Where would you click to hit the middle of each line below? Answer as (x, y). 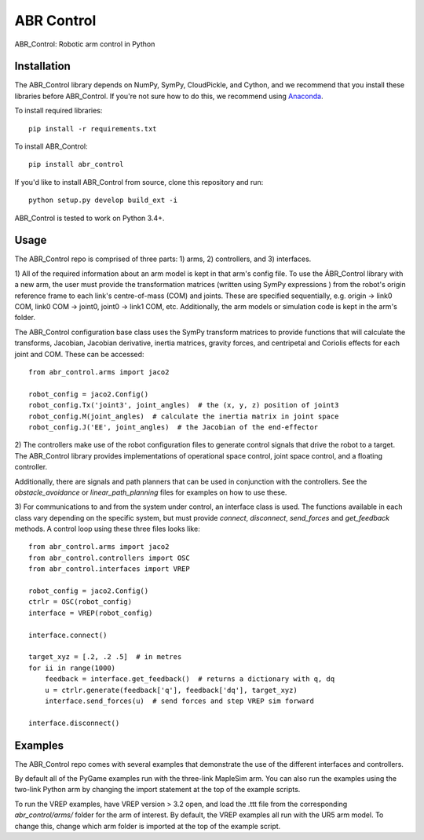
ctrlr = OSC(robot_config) (80, 602)
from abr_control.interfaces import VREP (109, 569)
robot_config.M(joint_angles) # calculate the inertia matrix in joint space (184, 416)
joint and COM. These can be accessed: (79, 354)
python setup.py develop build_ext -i (103, 200)
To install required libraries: (58, 111)
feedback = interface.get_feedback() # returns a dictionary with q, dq (190, 679)
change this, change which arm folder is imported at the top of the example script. (148, 826)
